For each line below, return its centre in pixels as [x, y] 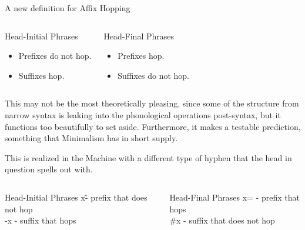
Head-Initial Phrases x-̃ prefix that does [76, 197]
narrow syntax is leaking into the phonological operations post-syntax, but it [143, 114]
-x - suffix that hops [41, 220]
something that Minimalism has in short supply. [91, 138]
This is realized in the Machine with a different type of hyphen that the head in [148, 157]
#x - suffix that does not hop [222, 220]
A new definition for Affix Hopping [68, 8]
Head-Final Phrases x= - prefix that [234, 197]
